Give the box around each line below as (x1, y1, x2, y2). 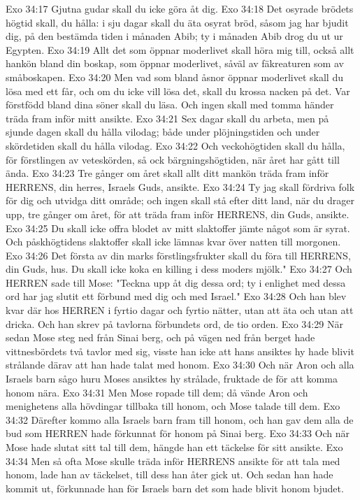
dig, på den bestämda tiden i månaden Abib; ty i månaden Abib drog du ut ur (6, 29, 343, 43)
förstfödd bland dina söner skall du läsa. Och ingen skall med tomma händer (6, 97, 334, 112)
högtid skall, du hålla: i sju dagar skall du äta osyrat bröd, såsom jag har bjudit (6, 15, 349, 29)
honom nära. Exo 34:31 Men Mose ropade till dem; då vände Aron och (6, 385, 308, 399)
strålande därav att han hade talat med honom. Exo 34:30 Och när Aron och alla (6, 357, 354, 372)
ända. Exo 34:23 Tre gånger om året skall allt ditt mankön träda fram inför (6, 166, 329, 180)
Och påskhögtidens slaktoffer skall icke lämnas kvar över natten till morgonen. (6, 234, 341, 249)
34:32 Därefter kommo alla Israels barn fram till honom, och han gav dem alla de (6, 412, 354, 427)
